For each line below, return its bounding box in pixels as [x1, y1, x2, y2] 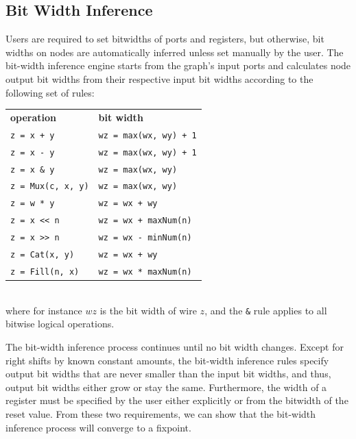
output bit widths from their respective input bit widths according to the [5, 71, 313, 86]
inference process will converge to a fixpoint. [5, 420, 191, 434]
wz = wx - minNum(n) [98, 233, 192, 243]
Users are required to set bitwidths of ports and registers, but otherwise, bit [5, 32, 324, 46]
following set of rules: [5, 85, 95, 99]
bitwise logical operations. [5, 316, 115, 331]
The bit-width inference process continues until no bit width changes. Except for [5, 340, 344, 354]
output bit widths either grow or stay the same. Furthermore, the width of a [5, 379, 327, 394]
